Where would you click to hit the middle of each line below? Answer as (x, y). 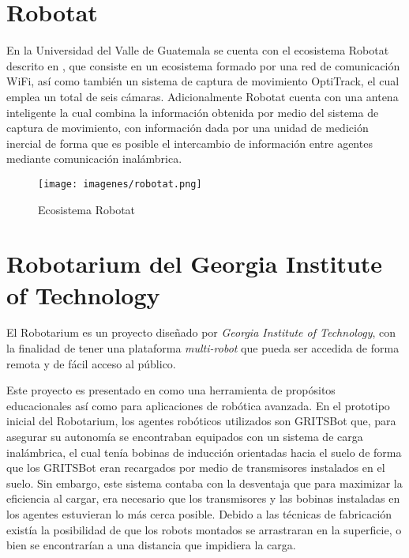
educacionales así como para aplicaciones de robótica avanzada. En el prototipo (198, 405)
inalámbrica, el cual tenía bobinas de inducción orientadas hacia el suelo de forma (204, 452)
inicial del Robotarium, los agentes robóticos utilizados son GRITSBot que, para (201, 421)
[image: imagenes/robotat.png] (120, 184)
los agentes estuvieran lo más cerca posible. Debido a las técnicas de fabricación (199, 513)
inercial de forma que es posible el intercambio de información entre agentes (189, 143)
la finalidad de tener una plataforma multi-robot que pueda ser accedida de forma (203, 348)
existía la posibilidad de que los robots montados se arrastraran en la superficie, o (204, 529)
